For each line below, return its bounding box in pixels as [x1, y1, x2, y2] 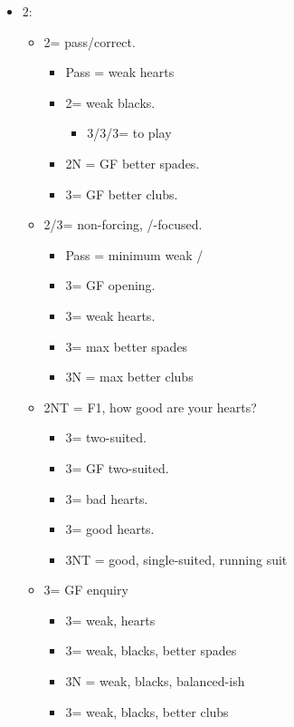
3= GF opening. [65, 276, 156, 295]
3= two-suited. [65, 428, 147, 447]
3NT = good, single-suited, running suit [65, 549, 288, 568]
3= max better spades [65, 336, 188, 355]
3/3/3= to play [87, 123, 172, 142]
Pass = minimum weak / [65, 245, 204, 264]
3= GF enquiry [43, 580, 128, 599]
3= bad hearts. [65, 489, 148, 508]
